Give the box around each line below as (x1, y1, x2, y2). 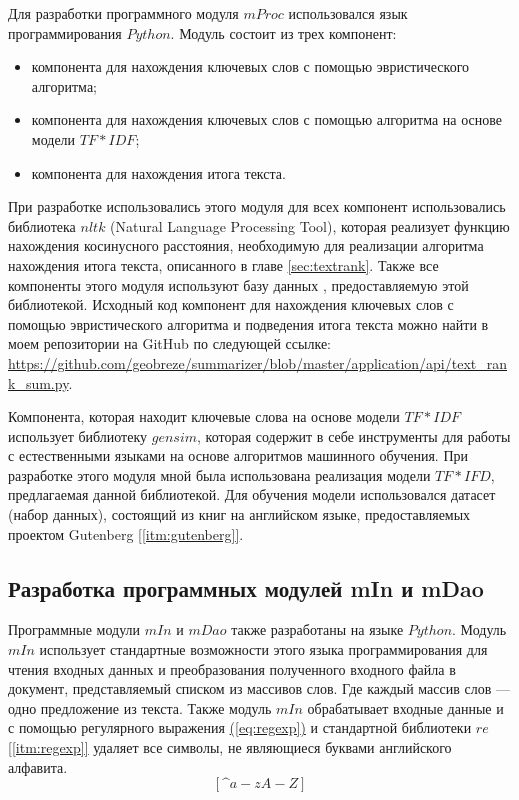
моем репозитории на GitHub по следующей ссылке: (8, 333, 331, 354)
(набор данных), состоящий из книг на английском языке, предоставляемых (8, 504, 471, 525)
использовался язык (288, 3, 408, 23)
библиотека (8, 215, 76, 236)
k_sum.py (8, 372, 69, 393)
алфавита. (8, 756, 68, 777)
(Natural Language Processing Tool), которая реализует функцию (110, 215, 510, 236)
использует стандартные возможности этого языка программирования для (39, 639, 488, 660)
